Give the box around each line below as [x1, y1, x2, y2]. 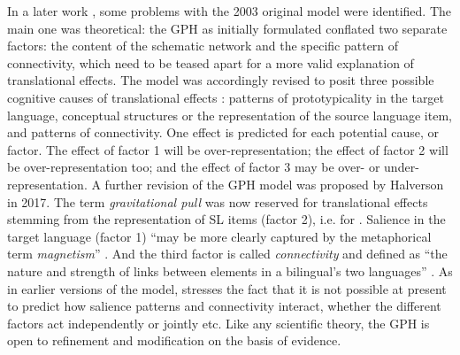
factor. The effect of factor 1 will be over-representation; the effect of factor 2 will [7, 140, 448, 158]
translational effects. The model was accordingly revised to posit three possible [7, 71, 434, 89]
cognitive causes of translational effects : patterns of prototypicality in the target [7, 88, 445, 106]
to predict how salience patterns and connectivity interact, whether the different [7, 297, 441, 315]
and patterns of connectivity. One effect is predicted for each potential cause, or [7, 123, 440, 142]
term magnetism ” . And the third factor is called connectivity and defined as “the [7, 244, 448, 263]
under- [384, 158, 419, 176]
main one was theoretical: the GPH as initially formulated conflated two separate [7, 19, 448, 37]
